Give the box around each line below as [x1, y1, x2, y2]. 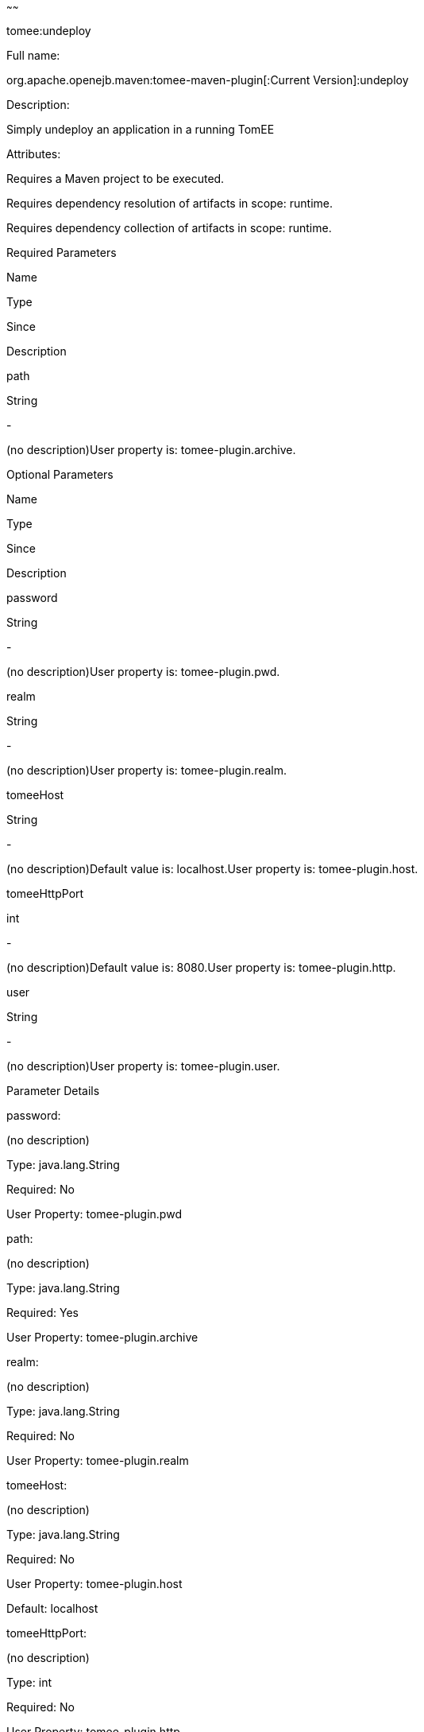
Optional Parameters [6, 468, 114, 481]
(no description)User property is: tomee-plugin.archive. [6, 443, 296, 456]
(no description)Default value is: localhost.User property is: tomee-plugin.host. [6, 862, 418, 876]
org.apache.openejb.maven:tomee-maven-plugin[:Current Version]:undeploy [6, 73, 409, 87]
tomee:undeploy [6, 24, 91, 37]
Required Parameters [6, 246, 117, 259]
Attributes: [6, 147, 61, 161]
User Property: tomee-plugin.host [6, 1577, 183, 1590]
